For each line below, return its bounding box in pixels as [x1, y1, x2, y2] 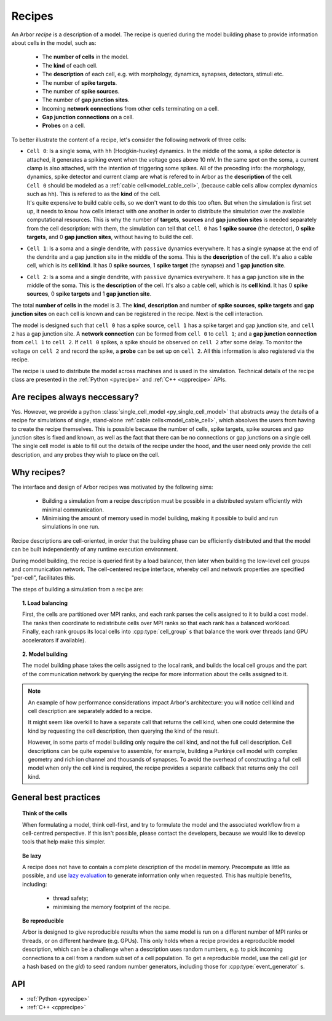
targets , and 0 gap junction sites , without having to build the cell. [26, 234, 194, 241]
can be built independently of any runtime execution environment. [11, 546, 178, 553]
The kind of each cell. [42, 61, 98, 69]
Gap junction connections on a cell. [42, 114, 134, 121]
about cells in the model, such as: [11, 39, 97, 46]
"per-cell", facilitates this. [11, 574, 76, 581]
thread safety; [53, 894, 89, 902]
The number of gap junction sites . [42, 96, 130, 104]
